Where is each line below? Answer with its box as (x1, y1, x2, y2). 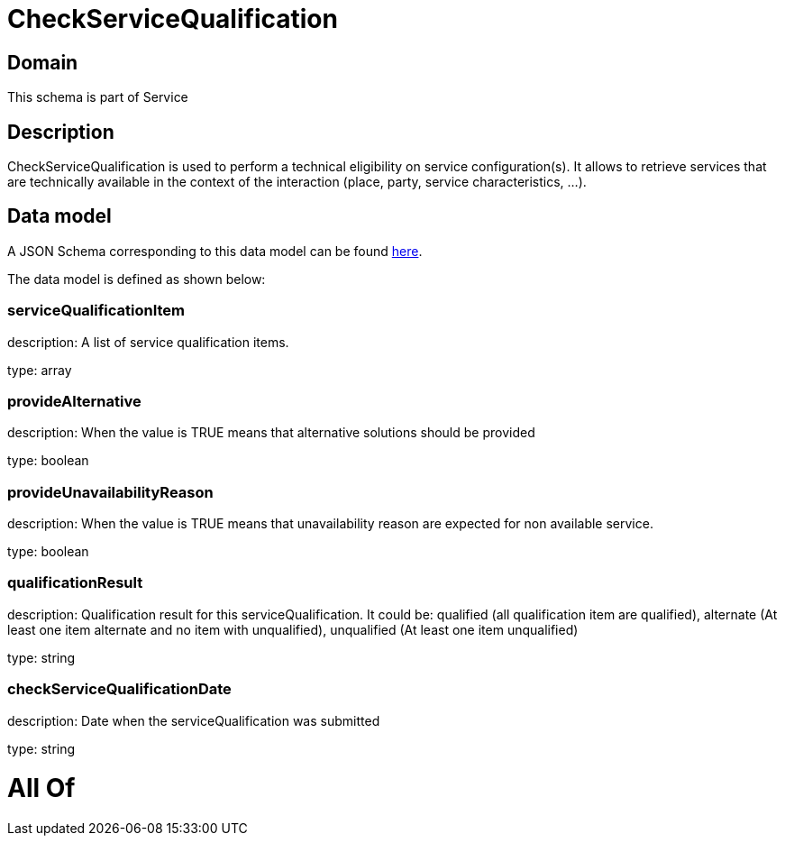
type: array (7, 362, 72, 378)
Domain (7, 50, 78, 74)
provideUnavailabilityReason (7, 482, 214, 501)
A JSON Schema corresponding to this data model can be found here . (7, 243, 423, 259)
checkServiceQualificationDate (7, 680, 232, 699)
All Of (7, 773, 76, 804)
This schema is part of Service (7, 89, 188, 105)
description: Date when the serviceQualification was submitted (7, 712, 380, 728)
